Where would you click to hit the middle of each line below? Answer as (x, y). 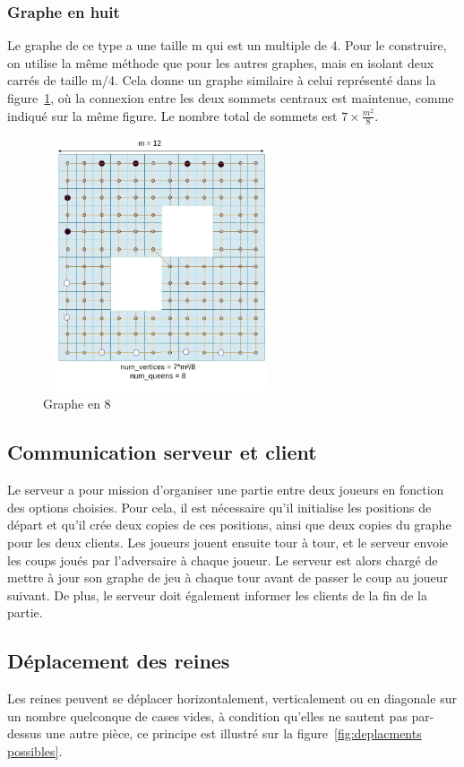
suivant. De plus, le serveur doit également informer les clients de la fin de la (217, 595)
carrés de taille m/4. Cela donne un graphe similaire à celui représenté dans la (222, 80)
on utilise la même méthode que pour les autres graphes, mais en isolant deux (221, 62)
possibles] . (35, 751)
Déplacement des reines (119, 661)
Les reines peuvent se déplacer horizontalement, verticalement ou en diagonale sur (232, 698)
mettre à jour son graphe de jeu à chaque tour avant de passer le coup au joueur (228, 577)
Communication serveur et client (162, 452)
